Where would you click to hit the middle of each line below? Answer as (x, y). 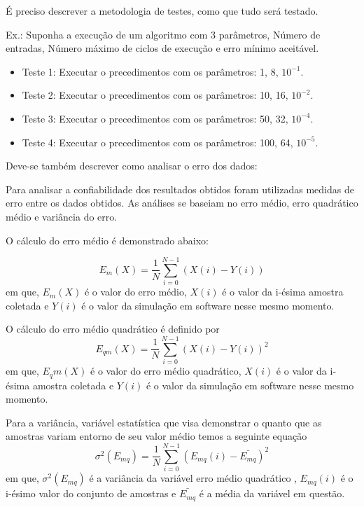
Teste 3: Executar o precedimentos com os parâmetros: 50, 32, (155, 118)
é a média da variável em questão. (272, 493)
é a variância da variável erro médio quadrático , (193, 478)
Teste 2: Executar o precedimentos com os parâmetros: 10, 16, (155, 95)
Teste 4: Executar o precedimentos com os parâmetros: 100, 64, (157, 142)
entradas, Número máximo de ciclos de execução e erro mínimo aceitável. (162, 48)
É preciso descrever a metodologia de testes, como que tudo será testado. (162, 11)
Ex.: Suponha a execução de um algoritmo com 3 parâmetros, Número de (163, 34)
